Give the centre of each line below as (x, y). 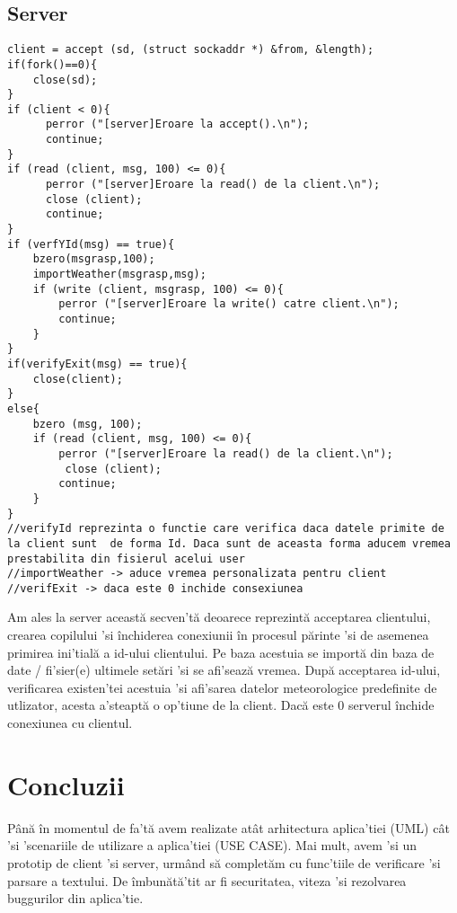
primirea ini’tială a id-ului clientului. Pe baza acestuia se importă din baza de (221, 652)
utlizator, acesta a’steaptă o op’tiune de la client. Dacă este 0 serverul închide (221, 705)
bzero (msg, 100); (88, 424)
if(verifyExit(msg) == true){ (97, 363)
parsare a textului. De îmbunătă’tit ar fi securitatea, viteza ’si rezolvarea (207, 880)
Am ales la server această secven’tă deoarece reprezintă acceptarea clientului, (219, 617)
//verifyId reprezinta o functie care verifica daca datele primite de (226, 529)
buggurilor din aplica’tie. (75, 898)
